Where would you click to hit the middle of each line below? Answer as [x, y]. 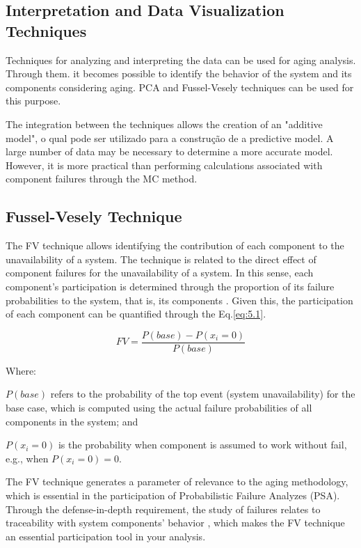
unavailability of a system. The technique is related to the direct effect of [161, 259]
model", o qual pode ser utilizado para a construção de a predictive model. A [170, 138]
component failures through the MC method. [102, 179]
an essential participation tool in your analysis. [106, 536]
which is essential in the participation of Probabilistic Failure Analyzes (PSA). [173, 495]
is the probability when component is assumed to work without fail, [202, 445]
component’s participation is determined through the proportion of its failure [170, 286]
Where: [21, 370]
